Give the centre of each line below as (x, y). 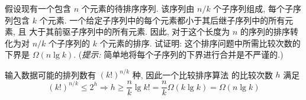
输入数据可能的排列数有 (50, 74)
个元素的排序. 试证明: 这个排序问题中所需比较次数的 (200, 43)
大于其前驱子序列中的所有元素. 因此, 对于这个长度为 (130, 31)
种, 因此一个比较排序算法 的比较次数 (202, 74)
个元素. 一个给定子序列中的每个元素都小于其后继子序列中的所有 (162, 20)
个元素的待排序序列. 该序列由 (138, 8)
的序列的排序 (265, 31)
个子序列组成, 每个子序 (257, 8)
